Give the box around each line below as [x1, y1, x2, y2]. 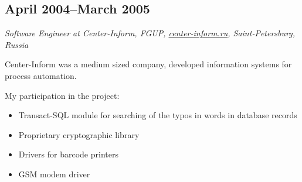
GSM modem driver [18, 167, 90, 180]
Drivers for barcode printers [18, 148, 118, 160]
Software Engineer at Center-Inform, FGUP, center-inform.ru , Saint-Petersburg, [5, 27, 295, 39]
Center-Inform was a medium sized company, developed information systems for [5, 58, 292, 70]
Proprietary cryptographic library [18, 128, 140, 140]
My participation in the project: [5, 89, 120, 101]
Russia [5, 38, 29, 50]
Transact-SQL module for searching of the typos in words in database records [18, 109, 297, 121]
